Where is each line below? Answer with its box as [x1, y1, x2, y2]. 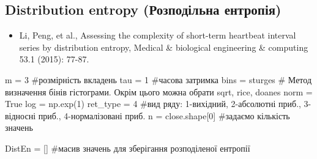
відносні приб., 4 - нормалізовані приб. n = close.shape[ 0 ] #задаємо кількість [5, 109, 290, 122]
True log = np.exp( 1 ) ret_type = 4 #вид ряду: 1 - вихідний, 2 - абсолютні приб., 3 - [5, 97, 311, 110]
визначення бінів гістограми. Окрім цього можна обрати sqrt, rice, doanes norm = [5, 85, 313, 98]
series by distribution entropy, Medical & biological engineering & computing [19, 40, 308, 53]
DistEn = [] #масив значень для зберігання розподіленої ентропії [5, 141, 250, 154]
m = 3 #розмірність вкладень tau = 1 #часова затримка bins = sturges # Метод [5, 73, 312, 86]
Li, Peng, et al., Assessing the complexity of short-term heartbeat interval [19, 29, 296, 42]
